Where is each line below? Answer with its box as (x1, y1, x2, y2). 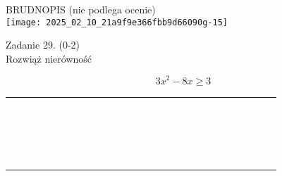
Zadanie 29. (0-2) (6, 37, 80, 52)
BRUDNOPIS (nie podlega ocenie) (6, 2, 156, 16)
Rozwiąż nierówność (6, 51, 92, 65)
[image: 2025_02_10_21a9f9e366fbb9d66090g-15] (6, 17, 228, 27)
